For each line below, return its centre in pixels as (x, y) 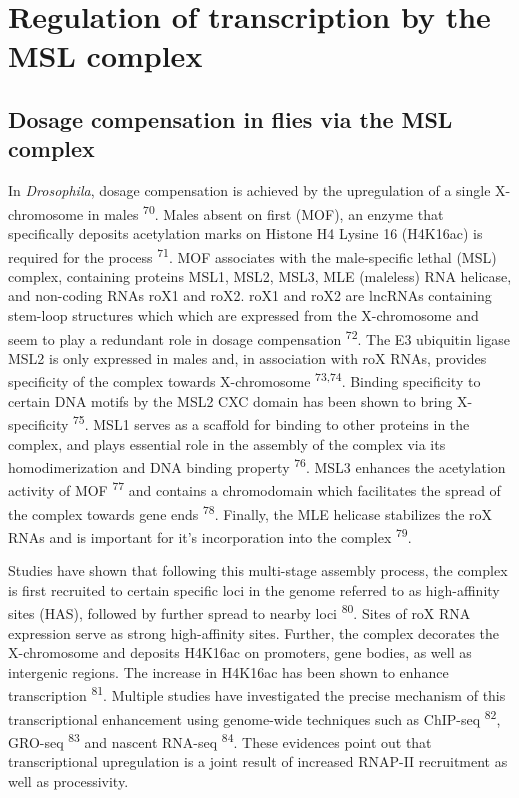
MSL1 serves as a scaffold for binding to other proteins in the (281, 423)
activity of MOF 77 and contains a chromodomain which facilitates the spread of (254, 489)
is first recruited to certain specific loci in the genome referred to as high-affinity (254, 589)
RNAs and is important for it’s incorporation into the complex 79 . (210, 535)
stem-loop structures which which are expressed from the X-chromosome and (243, 315)
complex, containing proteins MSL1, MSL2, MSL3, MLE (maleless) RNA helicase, (260, 275)
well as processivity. (68, 780)
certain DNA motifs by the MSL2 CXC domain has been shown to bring (230, 400)
